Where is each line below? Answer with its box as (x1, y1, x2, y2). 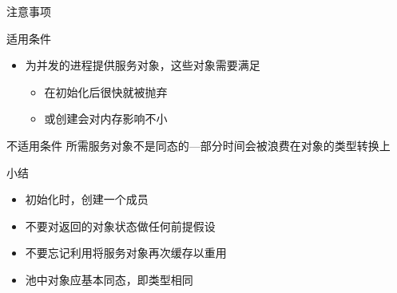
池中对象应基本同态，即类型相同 (25, 271, 193, 287)
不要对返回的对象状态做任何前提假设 (25, 217, 216, 234)
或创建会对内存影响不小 (44, 110, 168, 127)
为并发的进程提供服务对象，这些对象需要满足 (25, 57, 260, 73)
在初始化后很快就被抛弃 (44, 83, 168, 100)
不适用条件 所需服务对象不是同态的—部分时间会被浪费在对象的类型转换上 (6, 137, 391, 153)
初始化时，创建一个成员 (25, 191, 149, 208)
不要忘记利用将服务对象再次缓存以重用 (25, 244, 227, 261)
